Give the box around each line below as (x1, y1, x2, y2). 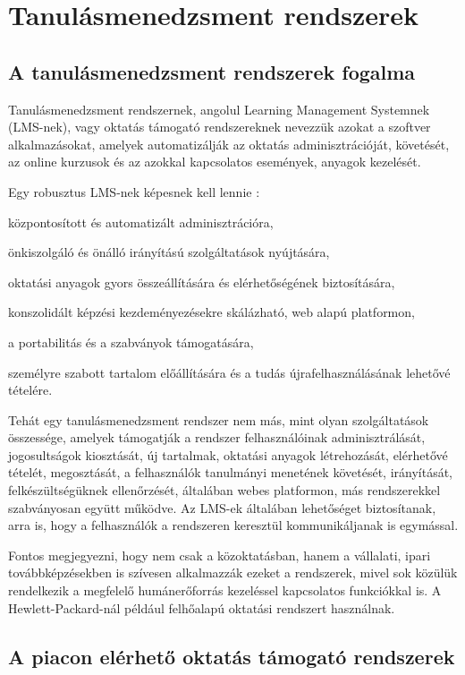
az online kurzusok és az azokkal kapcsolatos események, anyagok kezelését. (8, 152, 421, 171)
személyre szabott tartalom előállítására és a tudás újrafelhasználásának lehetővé (8, 363, 451, 381)
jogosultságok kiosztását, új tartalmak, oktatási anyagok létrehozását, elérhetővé (8, 445, 448, 464)
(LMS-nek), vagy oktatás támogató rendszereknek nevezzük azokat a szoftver (8, 117, 431, 136)
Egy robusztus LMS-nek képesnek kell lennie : (8, 182, 260, 201)
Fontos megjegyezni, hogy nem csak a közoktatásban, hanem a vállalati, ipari (8, 545, 431, 564)
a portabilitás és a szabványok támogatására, (8, 332, 254, 351)
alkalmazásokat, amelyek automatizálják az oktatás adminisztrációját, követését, (8, 134, 450, 153)
